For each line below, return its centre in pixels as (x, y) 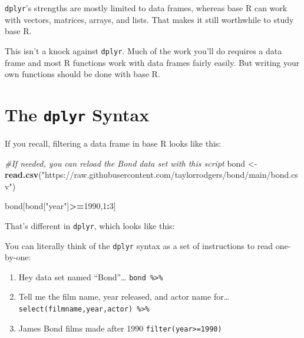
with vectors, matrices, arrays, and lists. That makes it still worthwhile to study (149, 19)
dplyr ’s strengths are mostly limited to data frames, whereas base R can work (146, 8)
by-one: (18, 257)
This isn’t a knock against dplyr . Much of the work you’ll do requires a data (143, 50)
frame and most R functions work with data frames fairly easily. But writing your (152, 62)
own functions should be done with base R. (82, 74)
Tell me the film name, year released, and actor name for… (124, 296)
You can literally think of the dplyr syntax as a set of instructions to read (139, 245)
